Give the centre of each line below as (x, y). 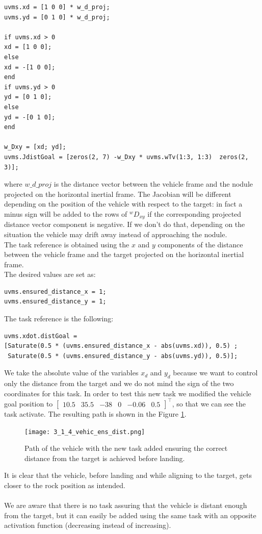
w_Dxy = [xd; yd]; (35, 147)
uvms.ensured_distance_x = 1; (55, 291)
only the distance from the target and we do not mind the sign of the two (119, 383)
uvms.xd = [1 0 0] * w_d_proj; (57, 7)
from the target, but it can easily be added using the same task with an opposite (130, 515)
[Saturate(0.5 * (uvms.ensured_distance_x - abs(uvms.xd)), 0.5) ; (121, 346)
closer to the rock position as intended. (65, 485)
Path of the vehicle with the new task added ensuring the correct (126, 448)
